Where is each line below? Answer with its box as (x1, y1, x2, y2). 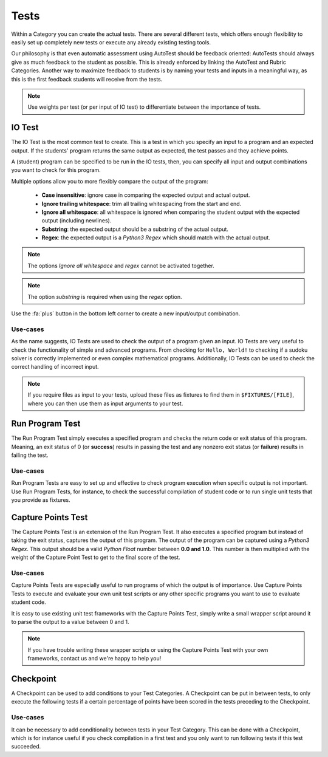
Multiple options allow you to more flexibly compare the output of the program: (11, 177, 209, 185)
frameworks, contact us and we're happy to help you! (27, 655, 162, 662)
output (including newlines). (41, 217, 112, 224)
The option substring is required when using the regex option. (27, 293, 182, 300)
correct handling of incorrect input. (11, 363, 100, 371)
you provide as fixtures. (11, 496, 71, 504)
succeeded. (11, 743, 41, 750)
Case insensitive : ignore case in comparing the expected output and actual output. (41, 191, 250, 199)
